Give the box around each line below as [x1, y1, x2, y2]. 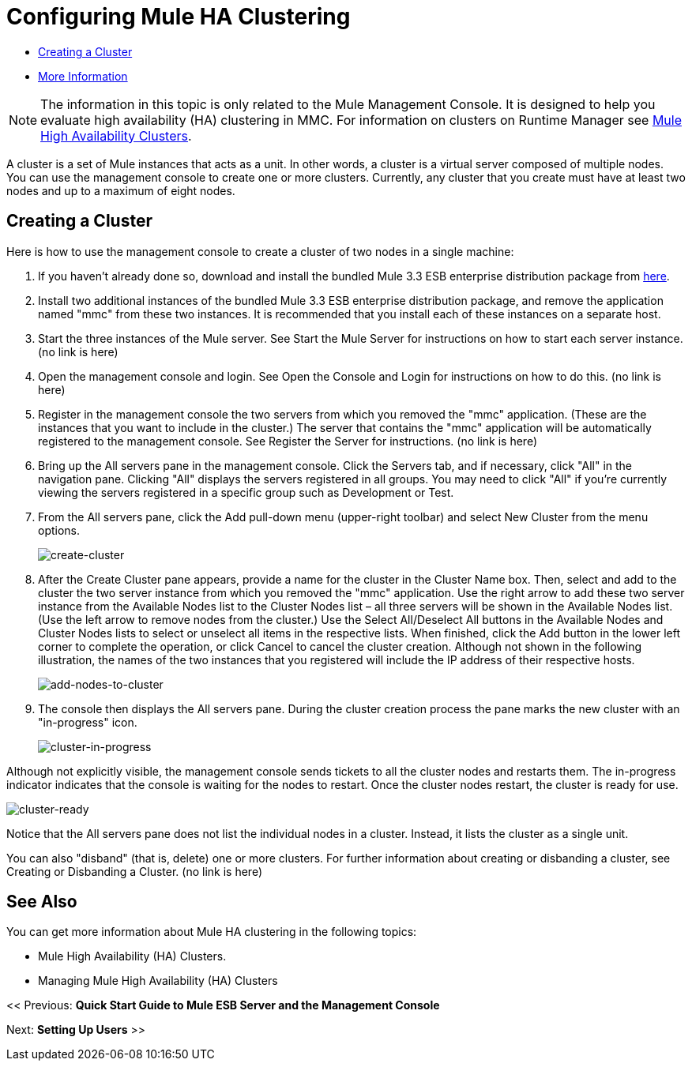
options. [38, 523, 81, 537]
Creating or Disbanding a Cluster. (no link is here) [6, 864, 263, 878]
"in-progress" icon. [38, 715, 137, 729]
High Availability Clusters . [40, 127, 192, 144]
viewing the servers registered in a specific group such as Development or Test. [38, 485, 454, 499]
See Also [6, 892, 77, 912]
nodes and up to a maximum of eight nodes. [6, 183, 235, 197]
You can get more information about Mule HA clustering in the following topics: [6, 925, 417, 939]
